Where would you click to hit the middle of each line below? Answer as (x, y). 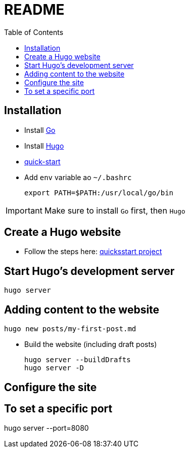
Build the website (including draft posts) (91, 344)
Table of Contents (34, 32)
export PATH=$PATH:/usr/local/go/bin (99, 193)
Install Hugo (44, 146)
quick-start (42, 161)
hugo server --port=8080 (46, 428)
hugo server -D (54, 368)
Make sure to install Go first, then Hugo (115, 210)
